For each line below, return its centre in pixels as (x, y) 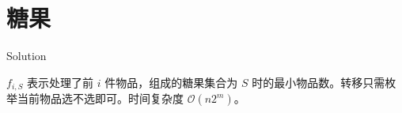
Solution (27, 56)
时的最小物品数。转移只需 (319, 82)
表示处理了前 (61, 82)
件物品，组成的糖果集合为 (171, 82)
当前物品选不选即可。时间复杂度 (100, 98)
